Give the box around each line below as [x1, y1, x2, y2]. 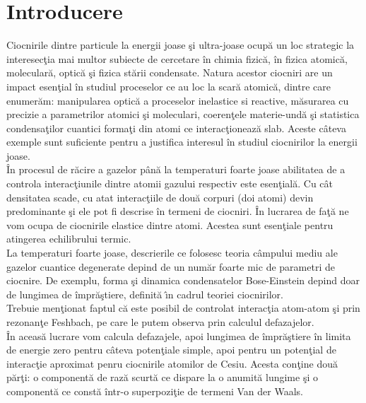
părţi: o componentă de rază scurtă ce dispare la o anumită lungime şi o [6, 370, 318, 385]
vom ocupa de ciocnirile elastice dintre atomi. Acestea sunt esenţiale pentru [6, 217, 333, 232]
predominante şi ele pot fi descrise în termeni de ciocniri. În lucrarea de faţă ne [6, 204, 349, 218]
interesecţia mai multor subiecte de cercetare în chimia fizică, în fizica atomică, [6, 51, 348, 66]
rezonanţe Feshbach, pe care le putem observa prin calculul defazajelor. [6, 315, 314, 329]
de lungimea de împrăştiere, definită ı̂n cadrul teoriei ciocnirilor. [6, 286, 283, 301]
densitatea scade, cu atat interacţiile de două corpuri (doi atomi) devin [6, 189, 314, 204]
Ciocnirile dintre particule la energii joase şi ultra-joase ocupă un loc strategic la [6, 37, 355, 52]
